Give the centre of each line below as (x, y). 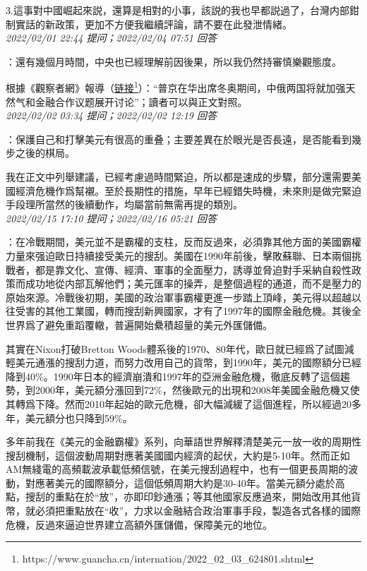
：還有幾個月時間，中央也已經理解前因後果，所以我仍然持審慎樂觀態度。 (174, 61)
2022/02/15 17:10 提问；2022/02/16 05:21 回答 (111, 218)
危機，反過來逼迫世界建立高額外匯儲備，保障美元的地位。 (139, 524)
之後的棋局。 (45, 153)
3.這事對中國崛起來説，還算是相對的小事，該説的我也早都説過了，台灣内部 (178, 10)
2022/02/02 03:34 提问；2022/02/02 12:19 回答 (111, 115)
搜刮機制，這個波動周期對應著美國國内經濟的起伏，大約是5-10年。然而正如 (178, 455)
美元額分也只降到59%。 (79, 417)
